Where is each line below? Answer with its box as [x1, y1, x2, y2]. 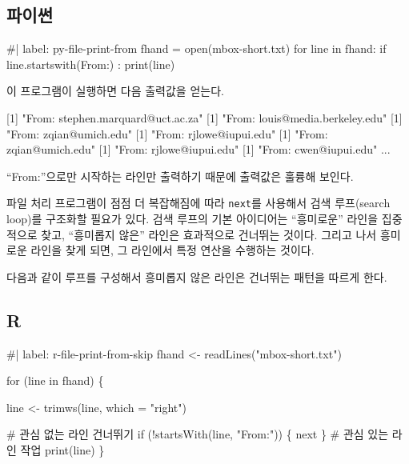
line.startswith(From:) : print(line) [6, 55, 175, 72]
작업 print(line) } [20, 441, 105, 458]
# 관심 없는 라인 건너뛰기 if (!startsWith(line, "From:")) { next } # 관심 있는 [6, 426, 389, 442]
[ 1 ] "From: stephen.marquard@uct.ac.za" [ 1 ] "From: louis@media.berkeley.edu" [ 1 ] [6, 109, 403, 126]
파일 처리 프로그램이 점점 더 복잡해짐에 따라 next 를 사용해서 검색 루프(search [6, 194, 391, 211]
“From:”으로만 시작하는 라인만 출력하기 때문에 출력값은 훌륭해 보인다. [6, 167, 354, 184]
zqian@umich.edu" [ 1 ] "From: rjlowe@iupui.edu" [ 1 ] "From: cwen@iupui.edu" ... [6, 141, 391, 158]
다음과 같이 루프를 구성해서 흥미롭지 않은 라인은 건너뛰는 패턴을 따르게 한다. [6, 268, 387, 285]
